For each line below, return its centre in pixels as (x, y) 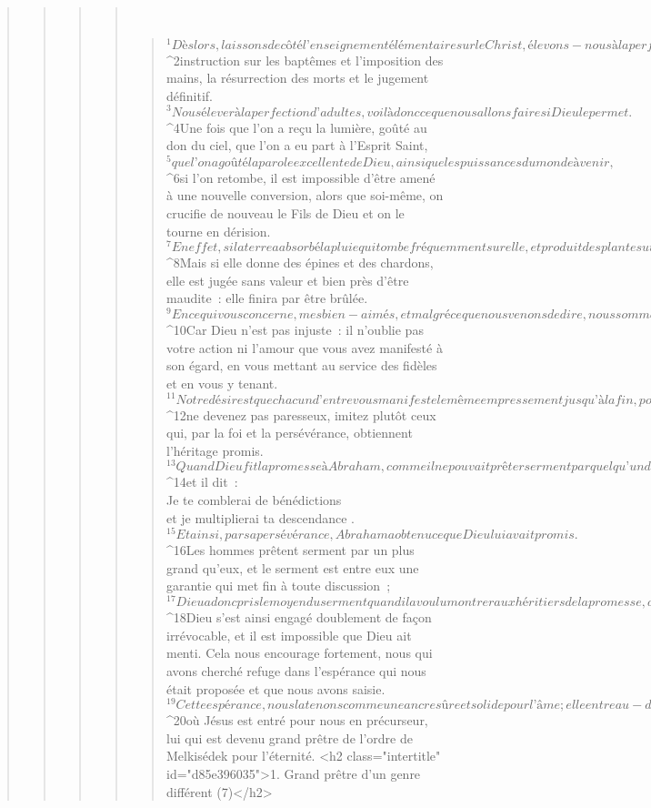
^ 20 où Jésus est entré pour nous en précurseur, (297, 720)
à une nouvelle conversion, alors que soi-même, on (305, 195)
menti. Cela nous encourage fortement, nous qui (299, 653)
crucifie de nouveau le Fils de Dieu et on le (285, 212)
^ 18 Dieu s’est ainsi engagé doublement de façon (299, 617)
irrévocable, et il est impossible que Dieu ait (289, 635)
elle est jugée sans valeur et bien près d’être (287, 280)
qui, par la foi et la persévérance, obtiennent (289, 433)
